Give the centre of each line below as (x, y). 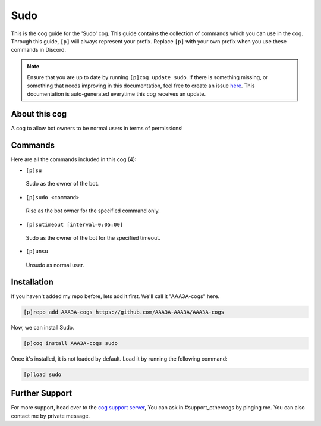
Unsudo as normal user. (55, 265)
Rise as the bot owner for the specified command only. (93, 211)
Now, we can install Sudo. (43, 327)
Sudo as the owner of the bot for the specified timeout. (93, 238)
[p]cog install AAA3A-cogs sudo (71, 343)
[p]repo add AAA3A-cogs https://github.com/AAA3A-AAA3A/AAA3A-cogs (124, 312)
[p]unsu (37, 252)
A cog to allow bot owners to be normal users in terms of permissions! (97, 128)
